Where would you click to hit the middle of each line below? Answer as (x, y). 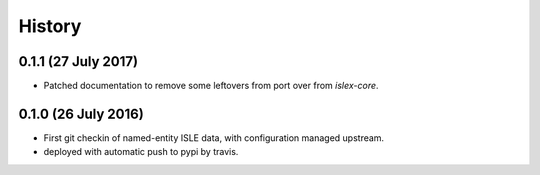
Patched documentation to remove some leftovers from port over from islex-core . (211, 86)
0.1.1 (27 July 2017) (78, 61)
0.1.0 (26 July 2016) (81, 113)
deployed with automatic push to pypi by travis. (141, 152)
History (50, 26)
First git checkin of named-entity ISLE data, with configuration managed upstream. (214, 137)
